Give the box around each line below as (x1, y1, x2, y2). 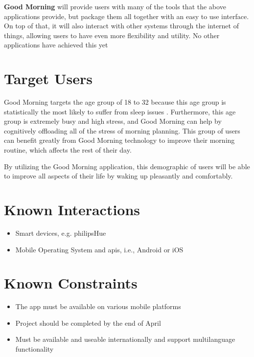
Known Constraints (4, 273, 138, 293)
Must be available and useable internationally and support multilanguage (15, 334, 235, 344)
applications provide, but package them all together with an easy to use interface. (4, 11, 249, 21)
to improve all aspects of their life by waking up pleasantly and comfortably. (4, 171, 233, 181)
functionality (15, 344, 54, 354)
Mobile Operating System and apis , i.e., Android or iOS (15, 244, 184, 254)
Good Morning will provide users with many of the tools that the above (4, 1, 226, 11)
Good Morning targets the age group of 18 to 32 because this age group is (4, 97, 226, 107)
